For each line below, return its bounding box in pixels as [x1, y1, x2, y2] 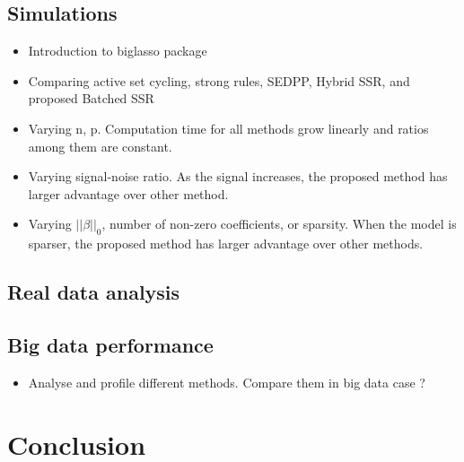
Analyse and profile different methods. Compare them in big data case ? [28, 372, 425, 391]
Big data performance [7, 330, 214, 358]
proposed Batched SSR [28, 89, 154, 108]
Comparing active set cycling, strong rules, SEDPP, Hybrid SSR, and [28, 71, 410, 90]
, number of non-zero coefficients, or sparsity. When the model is [101, 214, 457, 233]
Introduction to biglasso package [28, 41, 207, 60]
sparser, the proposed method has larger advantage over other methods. [28, 234, 424, 253]
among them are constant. [28, 136, 172, 155]
